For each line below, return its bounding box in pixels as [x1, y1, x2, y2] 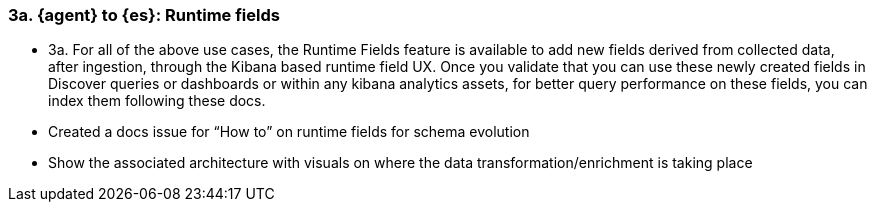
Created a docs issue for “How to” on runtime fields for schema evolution [48, 123, 530, 141]
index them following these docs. [48, 92, 266, 110]
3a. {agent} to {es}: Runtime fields [8, 5, 280, 25]
